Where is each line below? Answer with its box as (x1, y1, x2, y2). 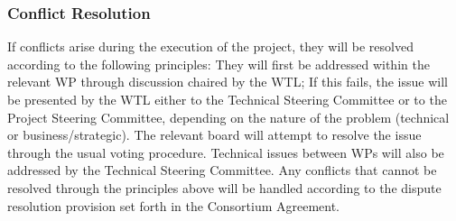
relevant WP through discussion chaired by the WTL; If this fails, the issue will (7, 72, 448, 91)
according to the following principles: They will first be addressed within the (7, 54, 430, 73)
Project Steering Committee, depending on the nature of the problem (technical (7, 107, 450, 126)
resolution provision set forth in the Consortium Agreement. (7, 196, 340, 215)
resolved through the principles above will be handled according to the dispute (7, 178, 442, 197)
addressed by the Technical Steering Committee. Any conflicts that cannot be (7, 161, 437, 180)
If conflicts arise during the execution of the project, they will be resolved (7, 37, 414, 56)
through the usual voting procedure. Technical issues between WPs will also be (7, 143, 444, 161)
